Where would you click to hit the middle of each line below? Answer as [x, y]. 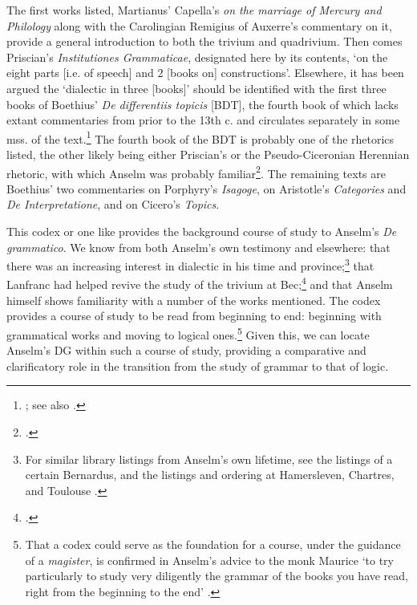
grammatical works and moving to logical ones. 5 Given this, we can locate [188, 333]
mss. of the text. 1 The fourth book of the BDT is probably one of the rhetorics [200, 137]
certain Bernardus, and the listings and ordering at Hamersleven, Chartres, [210, 475]
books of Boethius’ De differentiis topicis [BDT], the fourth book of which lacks [202, 104]
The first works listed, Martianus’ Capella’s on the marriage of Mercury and [194, 10]
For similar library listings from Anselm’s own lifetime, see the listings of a [209, 459]
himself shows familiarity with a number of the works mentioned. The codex [194, 300]
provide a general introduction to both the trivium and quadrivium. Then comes [204, 41]
